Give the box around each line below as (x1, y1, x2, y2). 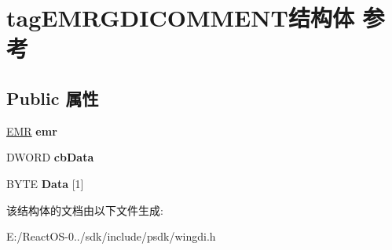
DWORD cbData (6, 149, 94, 165)
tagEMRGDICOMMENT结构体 (6, 2, 354, 34)
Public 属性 (6, 85, 99, 110)
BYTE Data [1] (6, 175, 84, 191)
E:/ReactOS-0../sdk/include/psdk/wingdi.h (6, 228, 216, 245)
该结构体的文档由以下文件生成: (6, 201, 163, 218)
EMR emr (6, 122, 57, 139)
